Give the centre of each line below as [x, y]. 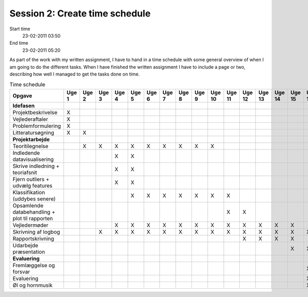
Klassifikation [29, 192]
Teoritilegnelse [31, 146]
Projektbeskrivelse [35, 112]
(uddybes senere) [34, 199]
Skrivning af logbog [36, 232]
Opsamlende [28, 206]
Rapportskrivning [33, 238]
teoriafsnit [25, 172]
